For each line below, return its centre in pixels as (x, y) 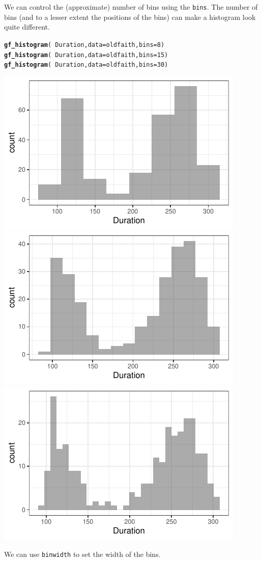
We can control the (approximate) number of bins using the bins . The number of (131, 7)
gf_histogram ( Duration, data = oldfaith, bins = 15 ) (86, 55)
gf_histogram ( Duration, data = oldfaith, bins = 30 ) (86, 65)
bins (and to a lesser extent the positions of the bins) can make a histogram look (130, 17)
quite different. (27, 27)
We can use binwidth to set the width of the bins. (82, 554)
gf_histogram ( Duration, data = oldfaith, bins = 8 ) (84, 45)
